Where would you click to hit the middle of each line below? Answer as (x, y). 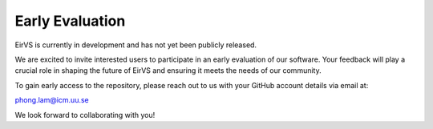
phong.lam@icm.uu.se (52, 100)
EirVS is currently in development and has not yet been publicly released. (136, 45)
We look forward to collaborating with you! (85, 115)
